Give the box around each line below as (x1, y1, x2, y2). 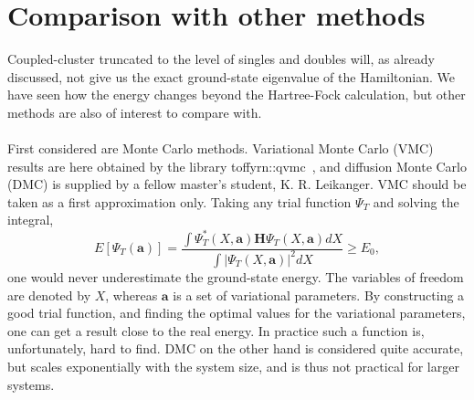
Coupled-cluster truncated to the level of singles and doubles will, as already (7, 49, 435, 68)
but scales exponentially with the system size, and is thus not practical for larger (7, 356, 459, 375)
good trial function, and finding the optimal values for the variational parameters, (7, 303, 466, 322)
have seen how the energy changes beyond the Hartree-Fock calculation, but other (7, 85, 466, 104)
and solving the (373, 192, 459, 211)
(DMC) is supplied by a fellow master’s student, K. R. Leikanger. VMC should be (7, 174, 467, 194)
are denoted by (7, 285, 91, 304)
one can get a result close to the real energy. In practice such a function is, (7, 321, 425, 340)
